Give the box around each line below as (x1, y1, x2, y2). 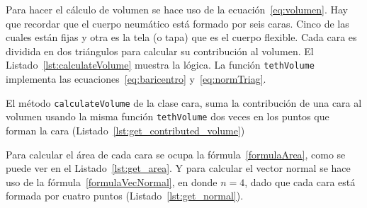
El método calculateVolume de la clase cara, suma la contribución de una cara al (6, 95, 362, 110)
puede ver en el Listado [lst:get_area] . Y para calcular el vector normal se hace (6, 161, 351, 175)
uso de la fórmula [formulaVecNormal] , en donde (6, 174, 218, 189)
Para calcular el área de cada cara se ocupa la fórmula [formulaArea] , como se (6, 146, 346, 161)
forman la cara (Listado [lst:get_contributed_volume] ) (6, 122, 245, 137)
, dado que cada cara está (244, 174, 356, 189)
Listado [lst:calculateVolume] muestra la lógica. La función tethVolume (6, 57, 315, 72)
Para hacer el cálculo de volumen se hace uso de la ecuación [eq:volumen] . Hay (6, 2, 348, 16)
